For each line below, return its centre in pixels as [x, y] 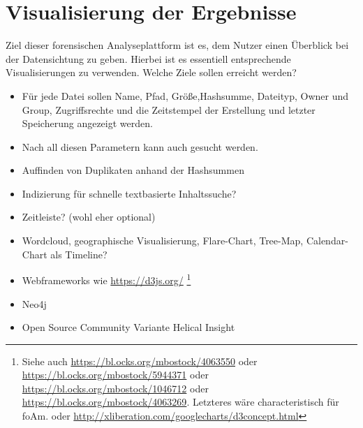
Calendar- [327, 241]
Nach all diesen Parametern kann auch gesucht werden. [140, 146]
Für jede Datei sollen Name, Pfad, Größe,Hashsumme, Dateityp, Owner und [185, 95]
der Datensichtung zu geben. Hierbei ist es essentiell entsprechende [148, 58]
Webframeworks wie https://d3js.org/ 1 [106, 279]
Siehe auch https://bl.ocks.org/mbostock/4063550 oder [140, 361]
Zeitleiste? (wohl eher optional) [89, 217]
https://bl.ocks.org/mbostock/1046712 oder [115, 388]
